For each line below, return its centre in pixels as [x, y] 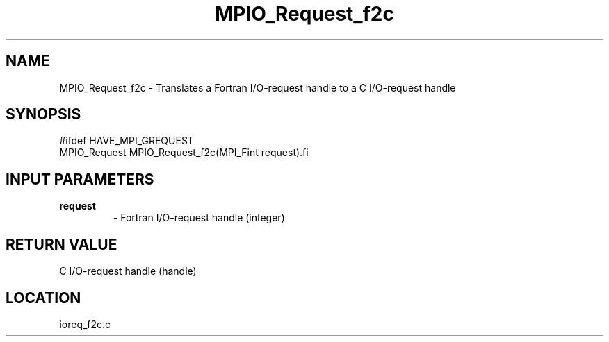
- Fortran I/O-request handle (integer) [199, 218]
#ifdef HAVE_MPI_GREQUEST [127, 141]
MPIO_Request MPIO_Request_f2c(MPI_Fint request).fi [184, 153]
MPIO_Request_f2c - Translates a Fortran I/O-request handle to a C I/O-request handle [258, 87]
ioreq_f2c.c [85, 324]
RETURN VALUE [62, 244]
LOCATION [43, 298]
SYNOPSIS [43, 114]
